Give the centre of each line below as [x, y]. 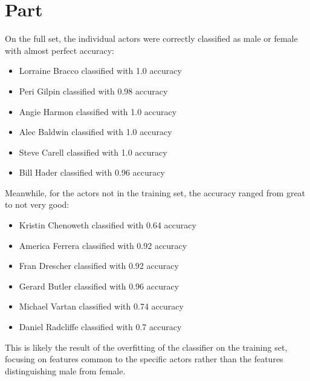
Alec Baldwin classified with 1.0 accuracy [95, 132]
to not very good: [37, 204]
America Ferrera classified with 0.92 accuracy [103, 245]
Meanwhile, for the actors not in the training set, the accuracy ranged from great [155, 192]
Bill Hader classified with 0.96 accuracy [92, 172]
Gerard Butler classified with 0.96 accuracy [99, 286]
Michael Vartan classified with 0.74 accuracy [101, 306]
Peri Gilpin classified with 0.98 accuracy [93, 91]
